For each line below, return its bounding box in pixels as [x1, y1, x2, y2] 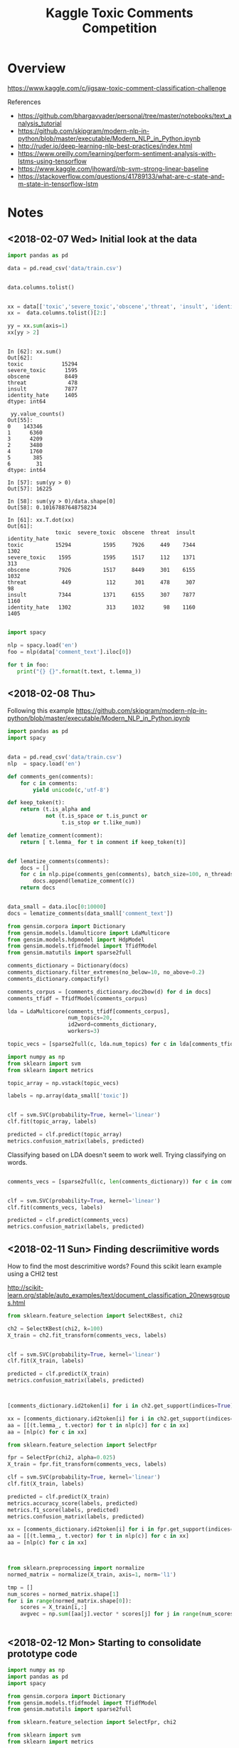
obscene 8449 [7, 373, 78, 381]
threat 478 [7, 379, 78, 386]
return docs [20, 884, 55, 892]
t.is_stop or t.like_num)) [61, 819, 142, 826]
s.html [7, 1298, 26, 1307]
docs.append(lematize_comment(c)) [33, 878, 135, 885]
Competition [81, 20, 158, 36]
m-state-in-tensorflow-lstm [17, 180, 98, 188]
